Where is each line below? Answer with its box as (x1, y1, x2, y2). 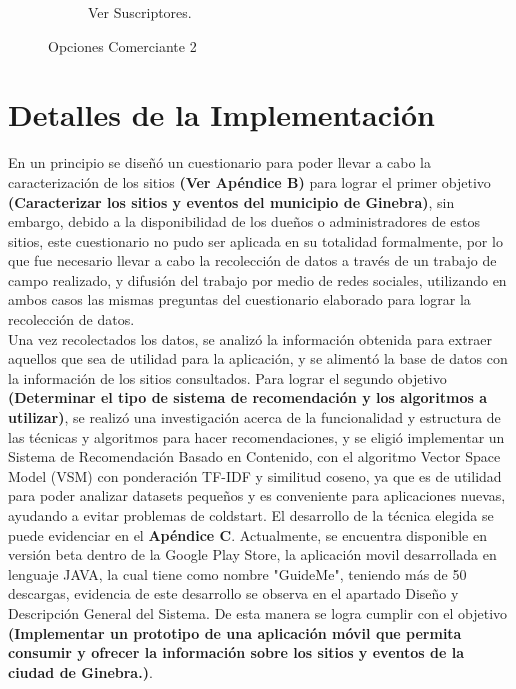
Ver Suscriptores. (88, 2, 192, 22)
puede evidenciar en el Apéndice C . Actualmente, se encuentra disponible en (8, 524, 487, 545)
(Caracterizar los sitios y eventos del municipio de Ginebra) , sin (8, 191, 455, 212)
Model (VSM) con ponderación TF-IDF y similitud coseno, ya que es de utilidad (8, 465, 502, 486)
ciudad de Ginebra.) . (8, 661, 153, 682)
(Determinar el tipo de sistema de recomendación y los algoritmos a (8, 387, 487, 408)
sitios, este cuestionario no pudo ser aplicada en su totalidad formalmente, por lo (8, 230, 503, 251)
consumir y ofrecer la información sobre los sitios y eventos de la (8, 642, 465, 663)
